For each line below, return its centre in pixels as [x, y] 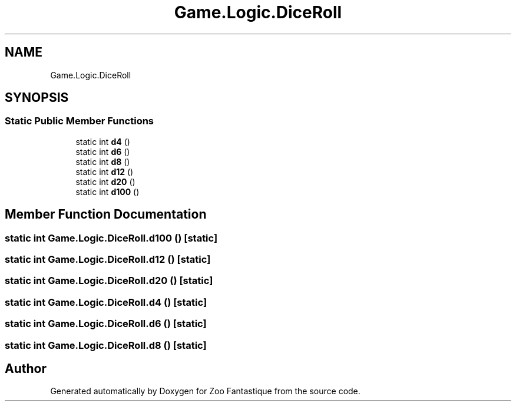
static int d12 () [105, 171]
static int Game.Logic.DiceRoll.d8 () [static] [106, 345]
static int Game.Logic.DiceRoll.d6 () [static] [106, 324]
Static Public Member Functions [80, 121]
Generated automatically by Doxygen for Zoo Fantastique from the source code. [205, 391]
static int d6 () [103, 151]
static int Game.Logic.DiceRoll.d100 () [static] [111, 238]
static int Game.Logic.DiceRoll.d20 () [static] [109, 281]
